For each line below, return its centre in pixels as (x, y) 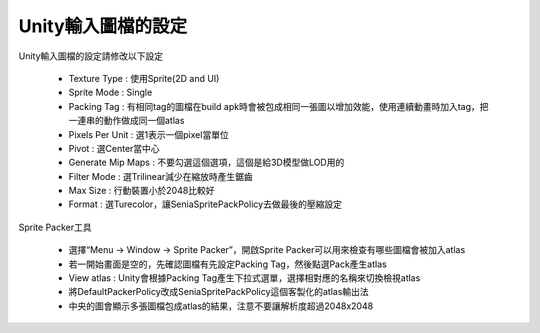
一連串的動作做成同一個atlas (126, 121)
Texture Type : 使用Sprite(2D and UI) (144, 78)
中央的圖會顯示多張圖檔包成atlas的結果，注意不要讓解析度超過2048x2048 (221, 306)
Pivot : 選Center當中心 (114, 148)
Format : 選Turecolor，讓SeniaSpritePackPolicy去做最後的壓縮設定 (205, 204)
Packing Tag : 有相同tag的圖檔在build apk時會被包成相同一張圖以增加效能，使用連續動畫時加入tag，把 (278, 106)
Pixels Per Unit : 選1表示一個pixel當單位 (148, 134)
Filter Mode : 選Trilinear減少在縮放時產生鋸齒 (161, 176)
